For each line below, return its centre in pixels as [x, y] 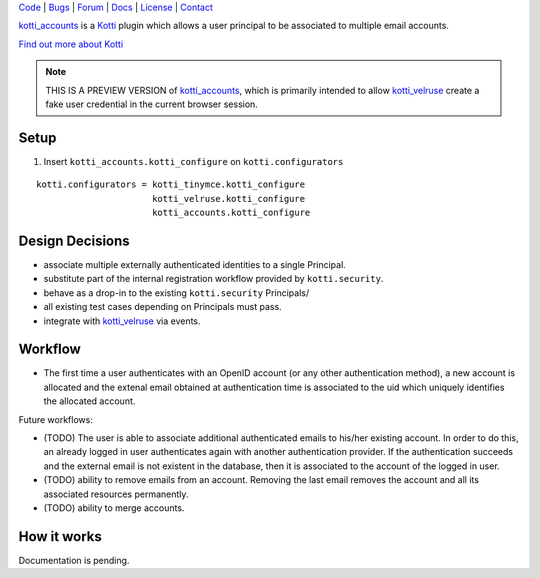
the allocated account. [89, 401]
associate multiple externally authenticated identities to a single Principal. [195, 264]
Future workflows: [56, 419]
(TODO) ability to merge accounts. [114, 507]
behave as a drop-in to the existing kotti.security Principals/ [176, 292]
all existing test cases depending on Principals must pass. [162, 307]
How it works [60, 536]
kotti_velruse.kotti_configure [228, 198]
